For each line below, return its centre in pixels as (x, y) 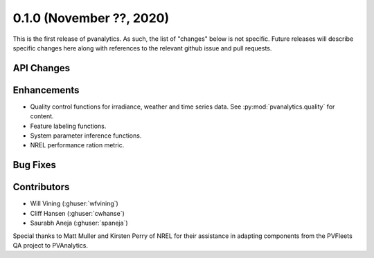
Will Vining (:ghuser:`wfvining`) (74, 203)
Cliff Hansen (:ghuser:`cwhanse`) (77, 213)
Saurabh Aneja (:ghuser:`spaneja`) (79, 223)
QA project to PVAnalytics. (51, 245)
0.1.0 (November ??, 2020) (91, 18)
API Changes (42, 68)
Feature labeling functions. (68, 126)
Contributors (41, 187)
